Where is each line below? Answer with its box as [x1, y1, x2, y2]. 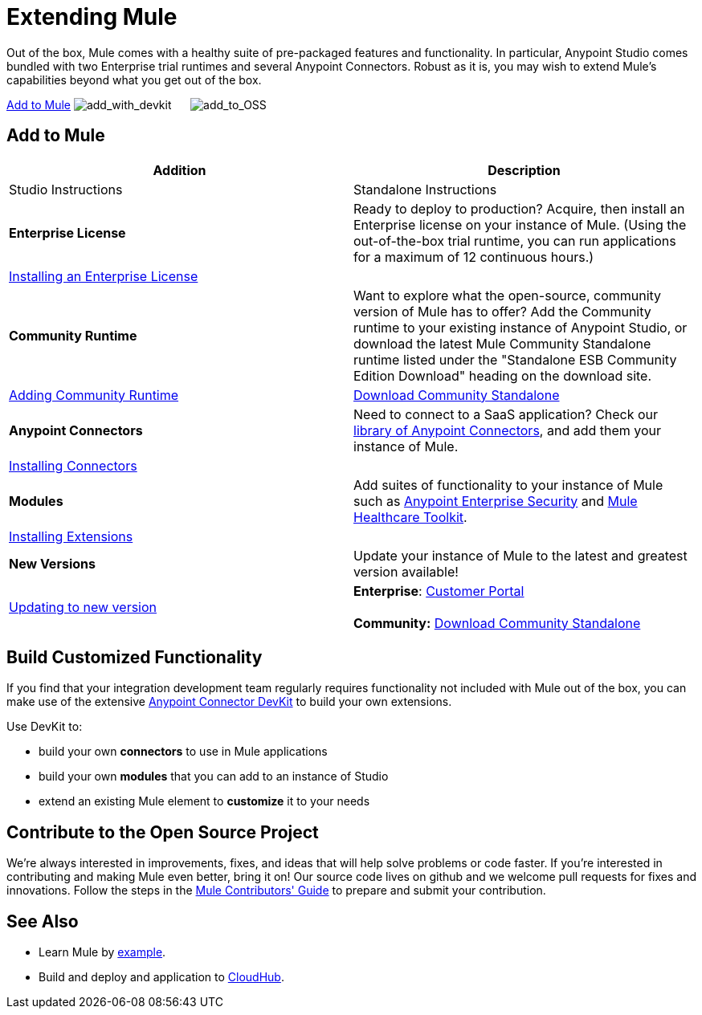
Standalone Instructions [353, 181, 497, 198]
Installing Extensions [9, 528, 133, 544]
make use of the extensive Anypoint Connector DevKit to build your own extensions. [6, 695, 452, 709]
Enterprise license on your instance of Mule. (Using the [353, 216, 687, 233]
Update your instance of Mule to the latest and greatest [353, 547, 688, 564]
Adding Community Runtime [9, 386, 179, 403]
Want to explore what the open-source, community [353, 287, 662, 304]
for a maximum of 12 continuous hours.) [353, 248, 594, 265]
